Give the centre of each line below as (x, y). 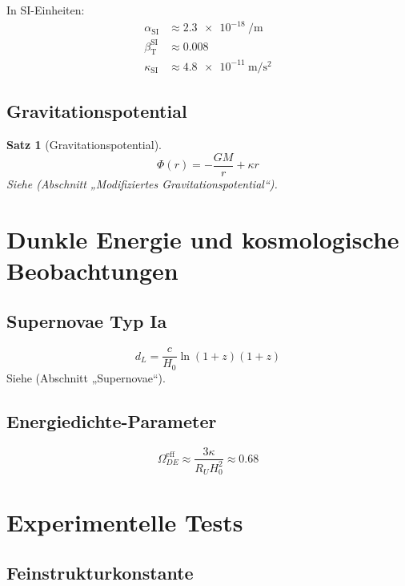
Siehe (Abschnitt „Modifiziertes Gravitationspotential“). (142, 183)
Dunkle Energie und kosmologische (203, 238)
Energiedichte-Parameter (112, 420)
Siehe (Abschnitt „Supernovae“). (86, 377)
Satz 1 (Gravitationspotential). (84, 145)
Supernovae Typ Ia (87, 321)
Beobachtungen (92, 270)
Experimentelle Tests (125, 521)
